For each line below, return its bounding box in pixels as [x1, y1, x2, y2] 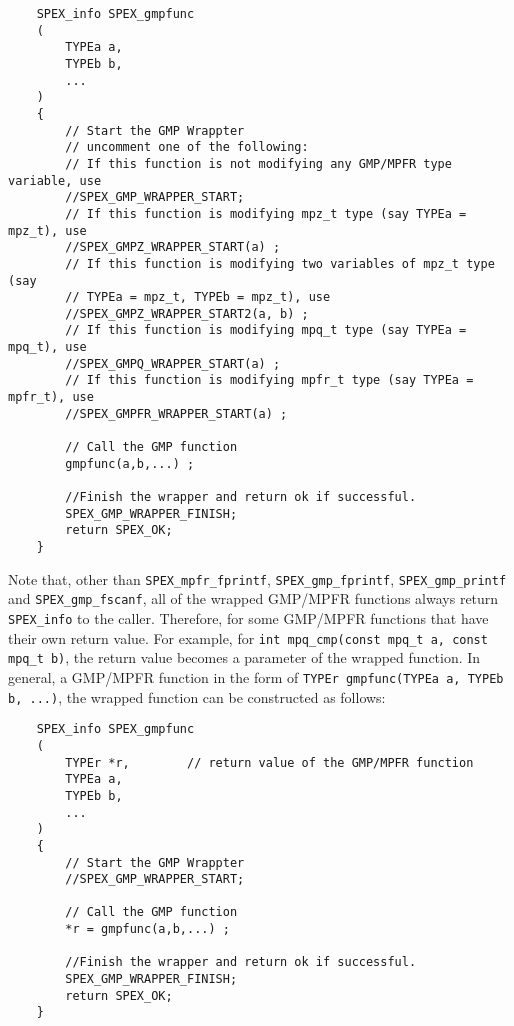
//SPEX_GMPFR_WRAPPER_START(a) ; [65, 406, 288, 421]
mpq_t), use [8, 340, 87, 355]
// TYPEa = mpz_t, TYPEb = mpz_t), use [65, 290, 331, 305]
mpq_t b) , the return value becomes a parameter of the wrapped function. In [8, 647, 481, 668]
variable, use [8, 173, 102, 188]
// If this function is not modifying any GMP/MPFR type [65, 156, 452, 171]
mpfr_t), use [8, 390, 94, 405]
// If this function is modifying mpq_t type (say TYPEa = [65, 323, 467, 338]
